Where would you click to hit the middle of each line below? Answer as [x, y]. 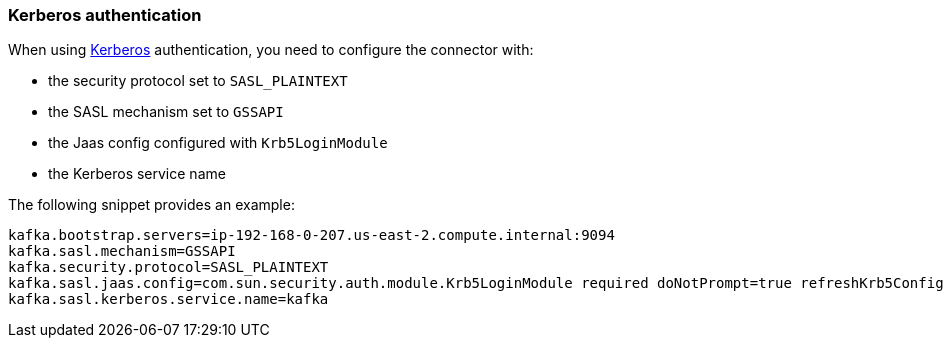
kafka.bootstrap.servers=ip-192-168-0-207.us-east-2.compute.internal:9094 [311, 235]
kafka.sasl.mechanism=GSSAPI [122, 251]
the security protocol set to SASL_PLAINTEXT [198, 81]
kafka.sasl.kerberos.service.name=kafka [168, 299]
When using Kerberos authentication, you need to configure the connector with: [271, 50]
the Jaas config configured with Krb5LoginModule [218, 143]
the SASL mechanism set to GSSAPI [166, 112]
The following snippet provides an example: [151, 205]
